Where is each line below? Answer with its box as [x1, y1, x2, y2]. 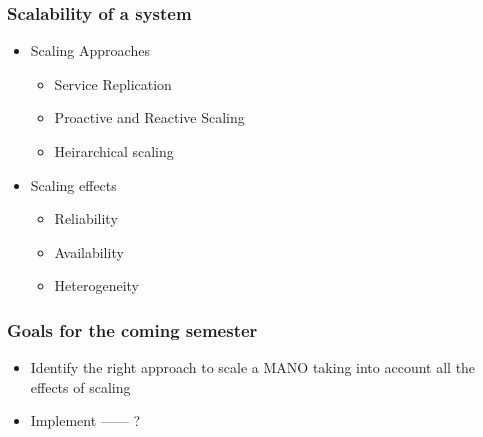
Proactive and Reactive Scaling [54, 107, 245, 128]
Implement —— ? [30, 410, 141, 431]
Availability [54, 241, 124, 262]
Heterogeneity [54, 275, 140, 296]
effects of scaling [30, 376, 131, 397]
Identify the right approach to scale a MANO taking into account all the [30, 357, 476, 378]
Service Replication [54, 73, 172, 94]
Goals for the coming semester [7, 317, 258, 342]
